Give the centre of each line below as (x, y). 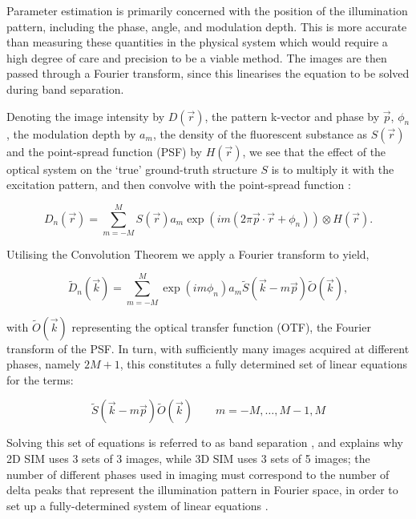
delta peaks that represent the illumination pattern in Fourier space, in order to (202, 490)
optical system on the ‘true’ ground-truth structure (132, 169)
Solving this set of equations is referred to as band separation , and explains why (205, 443)
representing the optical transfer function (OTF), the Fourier (221, 326)
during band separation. (65, 89)
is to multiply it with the (333, 169)
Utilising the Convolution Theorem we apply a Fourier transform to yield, (188, 253)
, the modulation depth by (71, 133)
